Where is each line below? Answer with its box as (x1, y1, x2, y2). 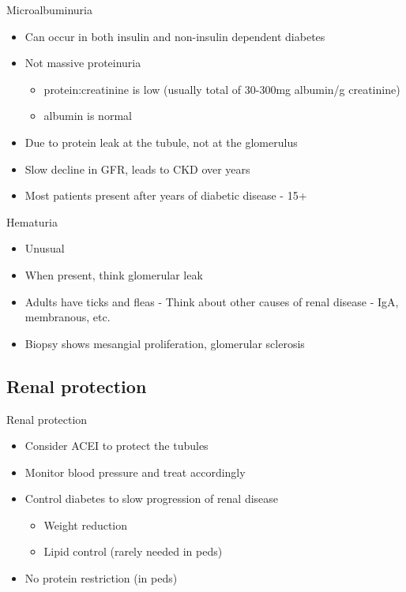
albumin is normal (43, 107, 132, 124)
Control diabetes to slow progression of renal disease (24, 490, 279, 507)
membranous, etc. (24, 309, 111, 325)
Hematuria (6, 213, 58, 230)
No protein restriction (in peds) (24, 570, 178, 586)
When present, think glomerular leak (24, 266, 203, 283)
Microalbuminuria (6, 2, 93, 17)
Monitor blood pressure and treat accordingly (24, 463, 246, 480)
